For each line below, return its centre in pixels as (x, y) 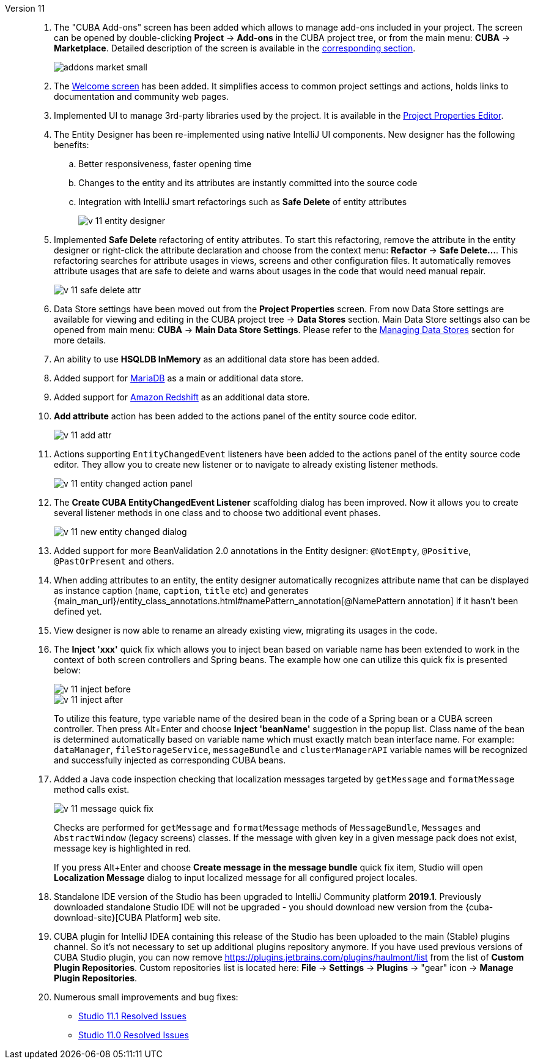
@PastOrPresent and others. (114, 561)
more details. (80, 340)
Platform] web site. (183, 917)
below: (67, 670)
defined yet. (78, 611)
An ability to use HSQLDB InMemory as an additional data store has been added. (217, 359)
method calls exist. (92, 789)
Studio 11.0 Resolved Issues (134, 1035)
